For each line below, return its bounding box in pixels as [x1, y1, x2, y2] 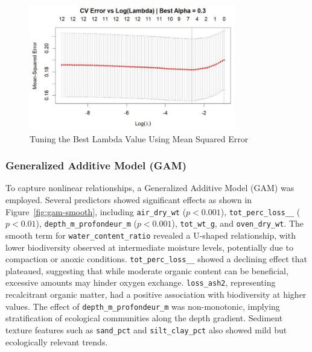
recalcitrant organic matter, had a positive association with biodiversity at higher [5, 288, 307, 301]
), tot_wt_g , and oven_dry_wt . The [171, 217, 304, 230]
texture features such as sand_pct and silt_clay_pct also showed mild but [5, 323, 287, 336]
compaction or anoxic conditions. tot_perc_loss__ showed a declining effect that [5, 253, 307, 265]
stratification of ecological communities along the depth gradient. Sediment [5, 312, 283, 324]
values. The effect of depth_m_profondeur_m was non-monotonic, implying [5, 300, 280, 312]
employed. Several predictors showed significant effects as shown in [5, 193, 252, 206]
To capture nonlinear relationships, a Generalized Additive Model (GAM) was [5, 181, 294, 194]
